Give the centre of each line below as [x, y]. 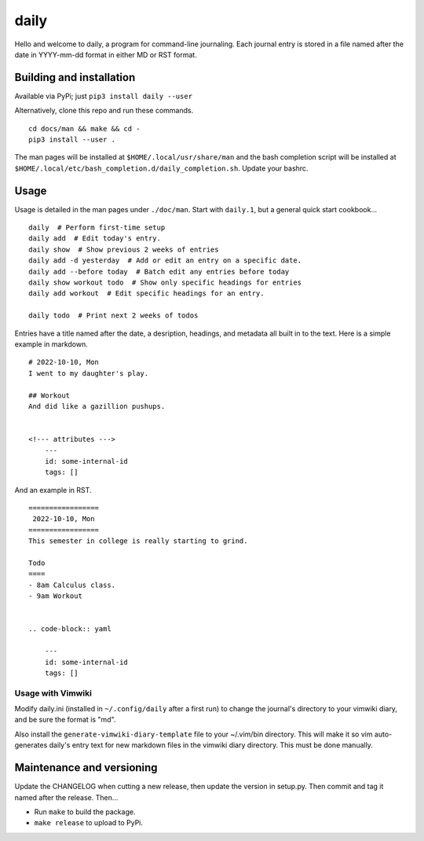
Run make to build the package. [85, 812]
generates [31, 745]
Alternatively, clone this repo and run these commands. [104, 111]
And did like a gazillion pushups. [97, 406]
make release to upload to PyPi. [89, 823]
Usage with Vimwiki [53, 693]
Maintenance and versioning [86, 768]
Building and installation [75, 77]
